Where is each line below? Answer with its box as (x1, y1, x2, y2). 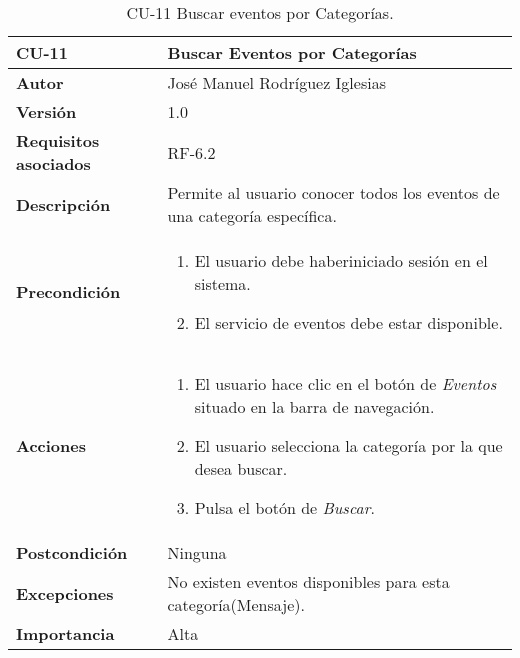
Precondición (16, 280, 121, 303)
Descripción (16, 192, 111, 216)
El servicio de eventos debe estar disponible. (194, 311, 503, 334)
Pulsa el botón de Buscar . (194, 496, 375, 519)
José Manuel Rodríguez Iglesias (167, 71, 386, 94)
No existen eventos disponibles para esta (167, 570, 450, 593)
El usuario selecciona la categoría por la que (194, 434, 503, 457)
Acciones (16, 434, 86, 457)
